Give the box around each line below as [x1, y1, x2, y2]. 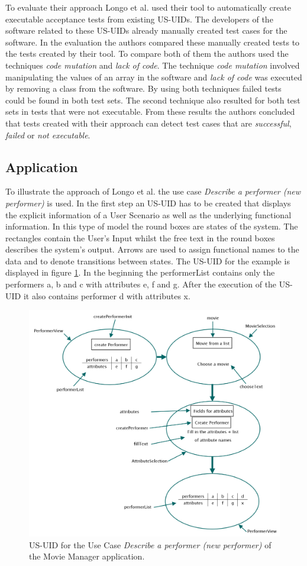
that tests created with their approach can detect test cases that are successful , [5, 117, 292, 129]
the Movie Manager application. [29, 550, 145, 562]
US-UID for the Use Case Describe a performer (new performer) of [29, 538, 272, 551]
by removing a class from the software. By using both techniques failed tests [5, 82, 282, 95]
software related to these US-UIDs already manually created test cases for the [5, 24, 287, 37]
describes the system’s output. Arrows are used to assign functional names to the [5, 243, 299, 255]
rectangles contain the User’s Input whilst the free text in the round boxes [5, 231, 275, 244]
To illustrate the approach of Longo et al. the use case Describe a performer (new [5, 185, 301, 198]
